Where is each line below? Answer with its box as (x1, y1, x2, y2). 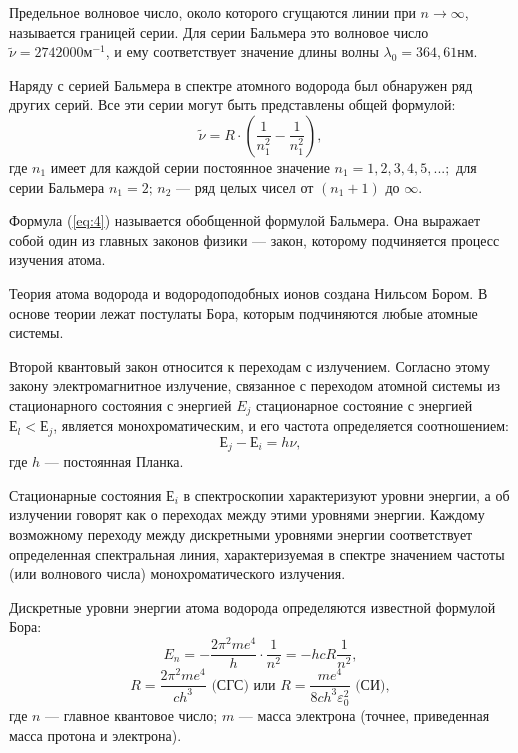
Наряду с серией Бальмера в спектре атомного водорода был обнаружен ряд (9, 74, 473, 95)
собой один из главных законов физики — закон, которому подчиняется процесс (9, 229, 500, 250)
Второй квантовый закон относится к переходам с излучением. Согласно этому (9, 355, 490, 376)
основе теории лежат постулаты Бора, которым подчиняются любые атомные (9, 302, 478, 323)
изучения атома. (9, 249, 106, 270)
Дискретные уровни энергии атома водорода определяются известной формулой (9, 596, 496, 617)
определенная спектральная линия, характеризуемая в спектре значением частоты (9, 543, 505, 564)
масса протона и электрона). (9, 724, 182, 745)
